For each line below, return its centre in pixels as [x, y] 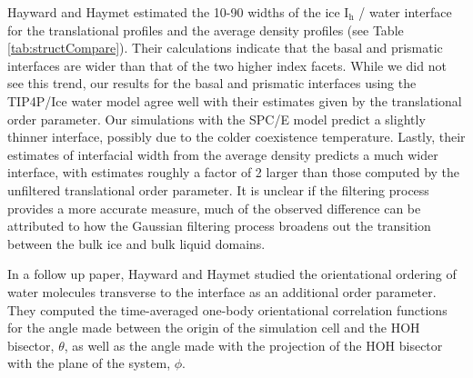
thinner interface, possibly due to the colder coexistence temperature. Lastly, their [236, 137]
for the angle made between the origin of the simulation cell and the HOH [214, 328]
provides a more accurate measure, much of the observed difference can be [214, 208]
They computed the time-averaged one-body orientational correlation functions [227, 309]
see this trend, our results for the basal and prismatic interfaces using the [212, 83]
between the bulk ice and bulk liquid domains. [136, 243]
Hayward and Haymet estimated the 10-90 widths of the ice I [178, 12]
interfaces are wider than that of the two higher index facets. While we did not [227, 65]
